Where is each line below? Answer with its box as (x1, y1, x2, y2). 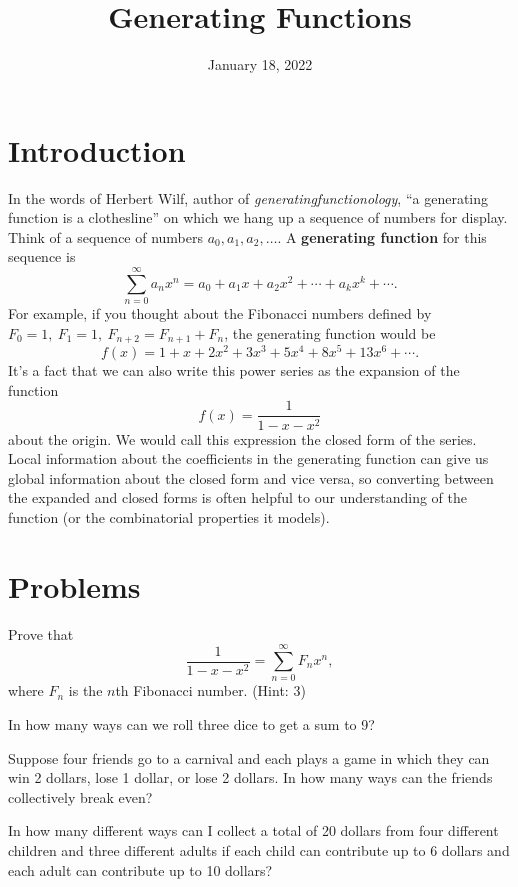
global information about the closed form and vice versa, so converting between (8, 467, 494, 488)
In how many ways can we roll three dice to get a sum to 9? (8, 713, 375, 734)
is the (68, 680, 103, 701)
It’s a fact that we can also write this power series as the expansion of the (8, 360, 460, 381)
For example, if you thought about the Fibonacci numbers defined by (8, 303, 432, 324)
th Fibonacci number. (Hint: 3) (115, 680, 306, 701)
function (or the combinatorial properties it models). (8, 506, 330, 527)
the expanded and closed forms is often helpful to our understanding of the (8, 487, 467, 508)
